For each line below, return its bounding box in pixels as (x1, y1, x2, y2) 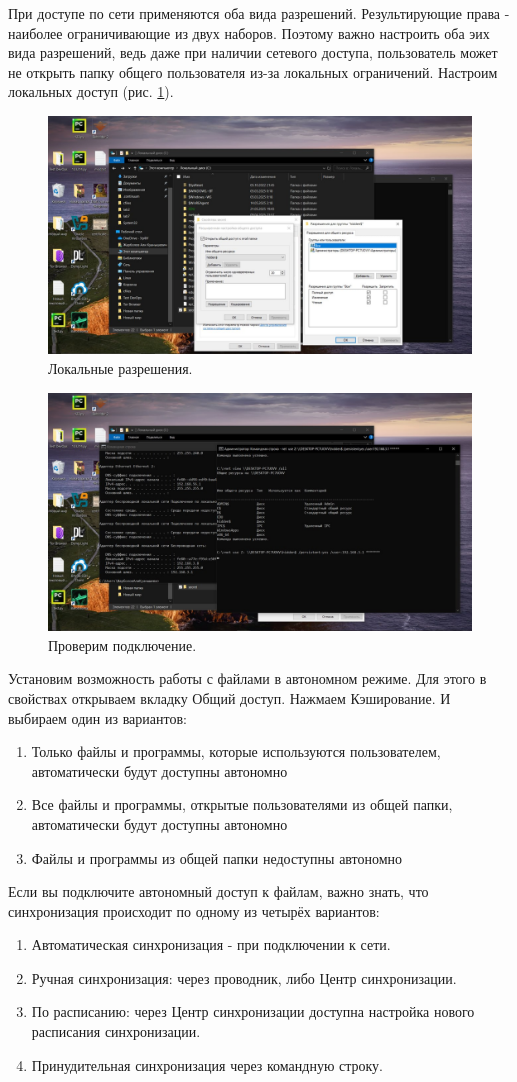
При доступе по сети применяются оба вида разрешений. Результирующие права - (8, 3, 510, 23)
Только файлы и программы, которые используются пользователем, (31, 741, 441, 762)
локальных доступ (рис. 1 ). (8, 81, 174, 102)
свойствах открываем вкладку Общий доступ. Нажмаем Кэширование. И (8, 687, 451, 708)
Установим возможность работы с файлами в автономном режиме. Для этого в (8, 668, 487, 689)
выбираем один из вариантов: (8, 707, 187, 728)
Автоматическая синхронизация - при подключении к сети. (31, 934, 391, 955)
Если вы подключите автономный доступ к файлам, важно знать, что (8, 881, 429, 902)
